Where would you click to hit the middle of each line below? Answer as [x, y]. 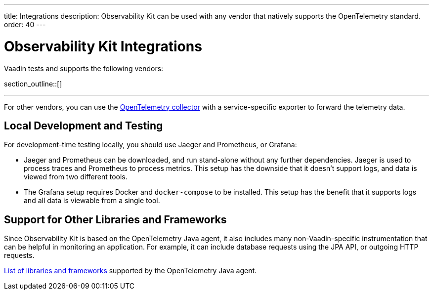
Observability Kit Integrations [103, 46]
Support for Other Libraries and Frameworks [115, 219]
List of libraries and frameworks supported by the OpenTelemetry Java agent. [130, 271]
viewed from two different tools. [76, 177]
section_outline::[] [33, 84]
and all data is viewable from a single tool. [92, 201]
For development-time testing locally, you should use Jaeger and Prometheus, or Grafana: [151, 145]
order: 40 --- [25, 24]
